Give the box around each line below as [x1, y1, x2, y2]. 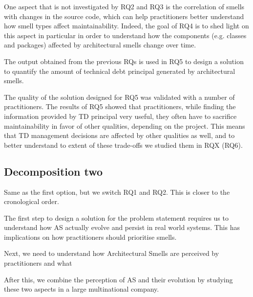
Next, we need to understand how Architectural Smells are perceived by [4, 248, 219, 258]
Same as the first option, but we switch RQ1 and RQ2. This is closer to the [4, 186, 230, 197]
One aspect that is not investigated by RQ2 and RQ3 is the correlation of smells [4, 1, 245, 11]
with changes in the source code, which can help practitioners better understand [4, 11, 244, 21]
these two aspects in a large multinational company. [4, 284, 159, 294]
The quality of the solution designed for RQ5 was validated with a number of [4, 91, 235, 102]
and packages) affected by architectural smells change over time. [4, 40, 196, 50]
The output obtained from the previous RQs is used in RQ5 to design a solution [4, 56, 244, 66]
